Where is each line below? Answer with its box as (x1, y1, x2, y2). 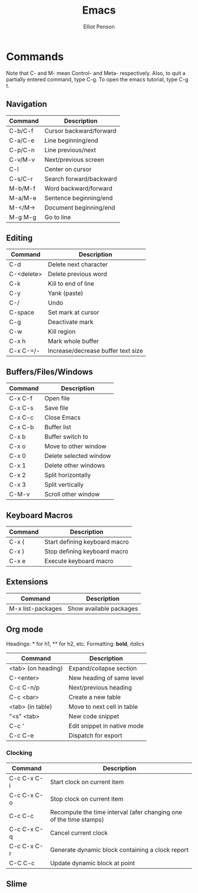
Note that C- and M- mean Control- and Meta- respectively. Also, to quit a (6, 69, 186, 77)
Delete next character (48, 260, 108, 269)
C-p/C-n (9, 146, 35, 154)
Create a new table (68, 693, 121, 701)
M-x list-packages (9, 604, 62, 613)
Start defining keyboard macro (44, 538, 129, 546)
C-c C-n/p (9, 683, 40, 691)
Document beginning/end (44, 203, 115, 211)
